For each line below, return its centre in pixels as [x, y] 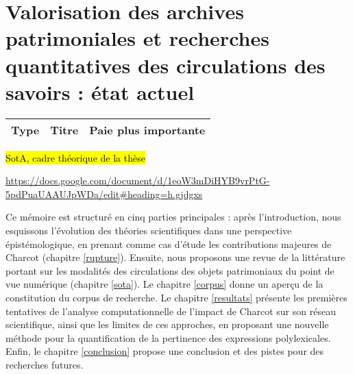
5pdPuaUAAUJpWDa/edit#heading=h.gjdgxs [104, 194]
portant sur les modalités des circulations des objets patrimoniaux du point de [170, 270]
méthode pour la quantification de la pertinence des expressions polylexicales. [168, 337]
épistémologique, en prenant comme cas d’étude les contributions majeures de [169, 244]
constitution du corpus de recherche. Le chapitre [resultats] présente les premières [176, 298]
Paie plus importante [147, 129]
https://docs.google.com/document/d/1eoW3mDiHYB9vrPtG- [138, 180]
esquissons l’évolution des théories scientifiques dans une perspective [149, 230]
